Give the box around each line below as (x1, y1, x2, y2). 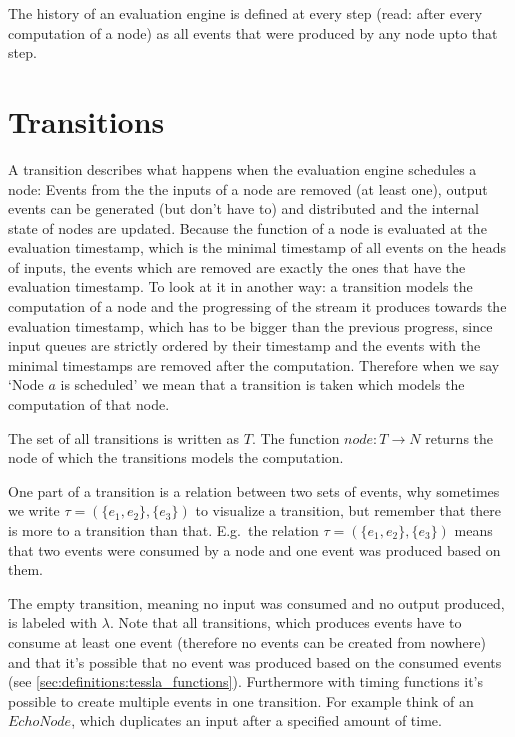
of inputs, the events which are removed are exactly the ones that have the (8, 256, 466, 277)
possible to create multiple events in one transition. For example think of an (8, 690, 474, 711)
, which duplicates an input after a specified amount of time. (71, 710, 442, 731)
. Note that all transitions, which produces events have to (109, 612, 462, 633)
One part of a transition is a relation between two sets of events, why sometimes (8, 480, 500, 501)
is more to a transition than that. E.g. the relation (8, 520, 319, 540)
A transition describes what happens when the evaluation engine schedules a (8, 158, 477, 179)
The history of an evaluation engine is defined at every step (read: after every (8, 3, 483, 23)
